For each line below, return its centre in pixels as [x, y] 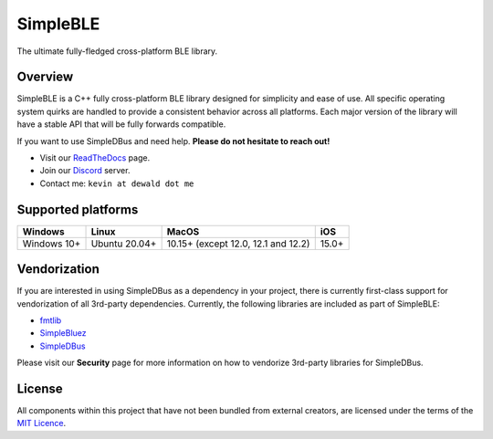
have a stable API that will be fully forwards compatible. [121, 124]
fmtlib [51, 320]
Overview [45, 77]
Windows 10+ [52, 244]
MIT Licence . [42, 423]
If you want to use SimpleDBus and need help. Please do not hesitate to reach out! [173, 141]
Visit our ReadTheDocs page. [95, 158]
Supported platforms [78, 209]
